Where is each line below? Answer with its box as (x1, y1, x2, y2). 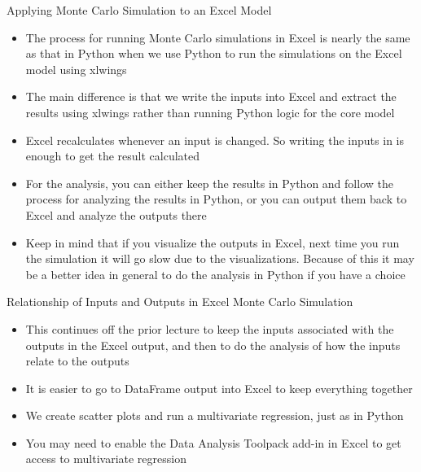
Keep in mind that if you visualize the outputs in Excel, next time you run (25, 234, 400, 251)
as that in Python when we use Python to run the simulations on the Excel (25, 45, 402, 62)
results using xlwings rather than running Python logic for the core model (25, 103, 395, 120)
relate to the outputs (25, 352, 129, 369)
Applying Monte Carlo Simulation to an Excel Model (7, 2, 272, 18)
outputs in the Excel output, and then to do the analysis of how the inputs (25, 336, 401, 353)
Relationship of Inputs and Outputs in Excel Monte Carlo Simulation (7, 293, 353, 310)
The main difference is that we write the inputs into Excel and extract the (25, 88, 397, 105)
